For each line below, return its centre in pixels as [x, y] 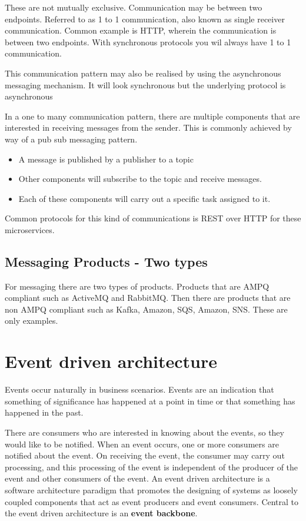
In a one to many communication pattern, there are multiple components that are [152, 116]
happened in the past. [44, 412]
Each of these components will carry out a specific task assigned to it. [144, 198]
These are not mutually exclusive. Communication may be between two [134, 7]
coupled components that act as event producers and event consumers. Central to [152, 501]
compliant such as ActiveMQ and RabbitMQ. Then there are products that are [148, 298]
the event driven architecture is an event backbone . [101, 513]
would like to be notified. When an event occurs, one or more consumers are [142, 444]
